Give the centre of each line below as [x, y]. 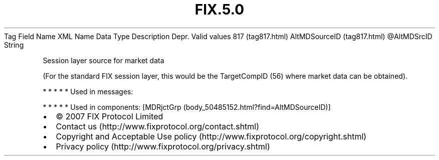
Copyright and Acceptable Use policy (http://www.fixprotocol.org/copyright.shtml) [211, 136]
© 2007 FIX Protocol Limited [109, 116]
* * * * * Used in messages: [88, 91]
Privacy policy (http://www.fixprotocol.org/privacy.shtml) [163, 146]
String [14, 45]
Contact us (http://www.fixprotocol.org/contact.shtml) [158, 126]
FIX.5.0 [220, 10]
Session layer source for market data [103, 60]
